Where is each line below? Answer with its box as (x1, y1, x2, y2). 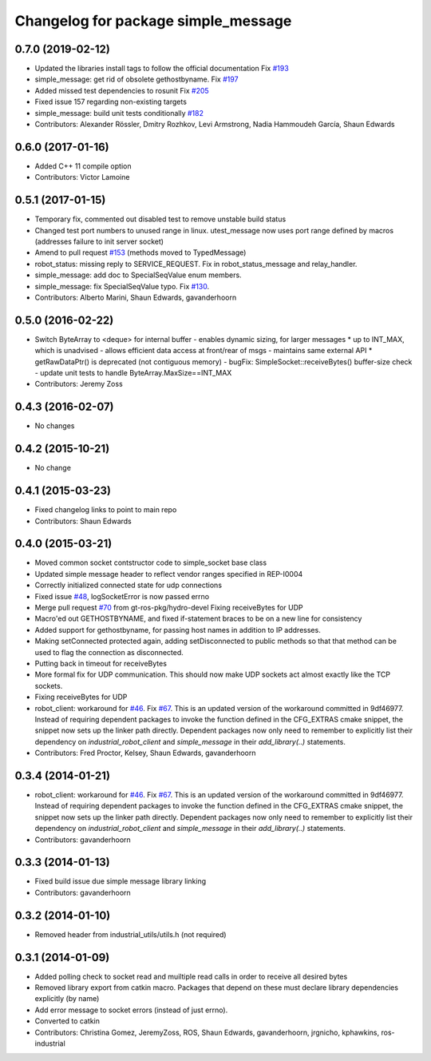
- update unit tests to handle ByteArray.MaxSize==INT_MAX (34, 368, 232, 378)
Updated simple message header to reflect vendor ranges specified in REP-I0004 (34, 569, 303, 578)
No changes (34, 421, 75, 431)
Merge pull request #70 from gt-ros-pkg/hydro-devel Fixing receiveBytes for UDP (34, 603, 303, 612)
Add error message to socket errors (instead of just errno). (34, 1005, 228, 1015)
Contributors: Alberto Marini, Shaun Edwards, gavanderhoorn (34, 292, 237, 302)
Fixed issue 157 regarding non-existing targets (34, 97, 188, 107)
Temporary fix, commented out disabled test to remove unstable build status (34, 214, 287, 224)
